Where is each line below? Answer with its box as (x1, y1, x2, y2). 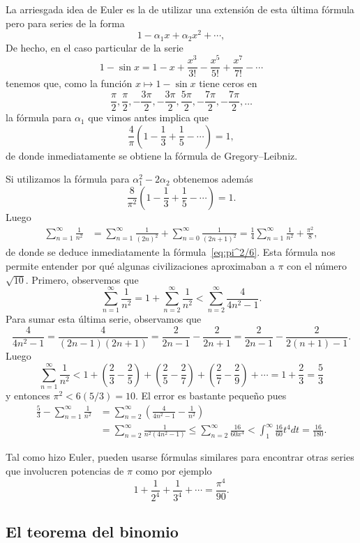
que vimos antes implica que (88, 110, 209, 125)
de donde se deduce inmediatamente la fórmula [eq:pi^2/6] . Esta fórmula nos (6, 245, 336, 259)
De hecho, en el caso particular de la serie (6, 40, 183, 54)
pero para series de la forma (6, 15, 125, 30)
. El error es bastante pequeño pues (135, 388, 287, 402)
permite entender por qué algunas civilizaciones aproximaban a (6, 259, 275, 273)
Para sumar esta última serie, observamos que (6, 312, 202, 326)
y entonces (6, 388, 50, 402)
